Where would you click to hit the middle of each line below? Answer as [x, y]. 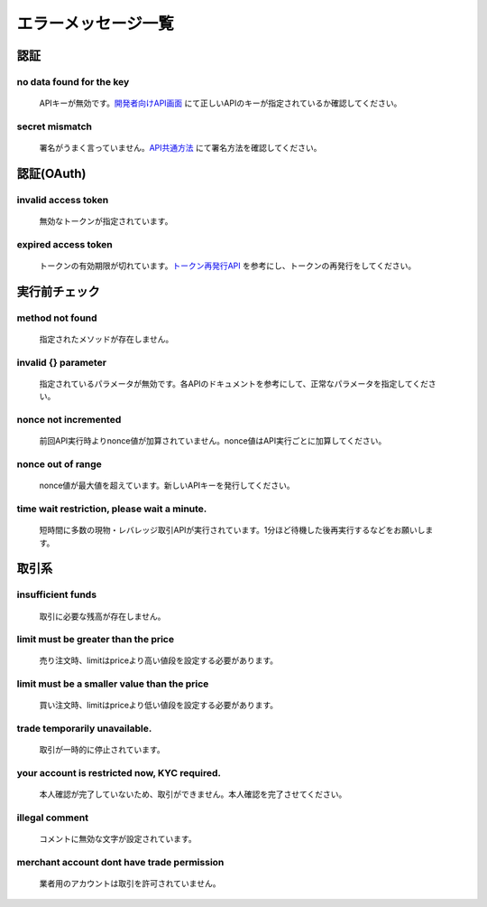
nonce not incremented [69, 420]
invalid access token [63, 200]
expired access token [64, 244]
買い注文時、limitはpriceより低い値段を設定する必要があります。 [159, 706]
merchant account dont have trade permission [120, 863]
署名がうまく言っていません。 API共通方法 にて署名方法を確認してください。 [180, 148]
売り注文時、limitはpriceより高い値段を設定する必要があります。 [159, 660]
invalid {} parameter [62, 362]
